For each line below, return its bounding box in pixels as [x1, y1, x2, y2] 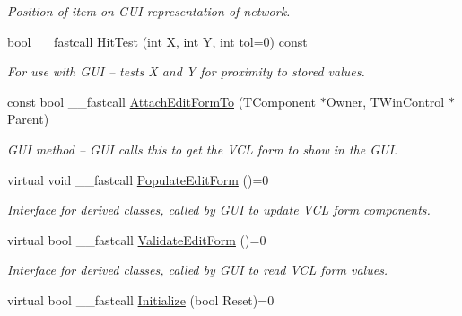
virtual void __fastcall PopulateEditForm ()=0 [7, 170, 269, 189]
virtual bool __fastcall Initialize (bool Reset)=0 [7, 290, 275, 309]
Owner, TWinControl [326, 92, 445, 110]
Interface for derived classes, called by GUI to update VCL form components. [7, 200, 431, 219]
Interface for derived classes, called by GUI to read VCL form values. [7, 260, 388, 279]
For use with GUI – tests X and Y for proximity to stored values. [7, 62, 365, 81]
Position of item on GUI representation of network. [7, 2, 291, 20]
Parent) [7, 110, 49, 128]
